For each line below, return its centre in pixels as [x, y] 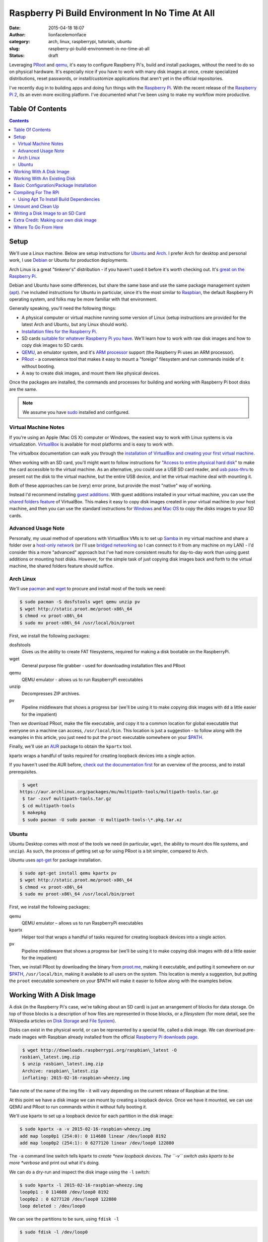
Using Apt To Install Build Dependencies [59, 199]
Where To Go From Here [38, 227]
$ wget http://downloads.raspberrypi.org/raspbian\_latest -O [100, 1050]
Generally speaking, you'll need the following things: [63, 309]
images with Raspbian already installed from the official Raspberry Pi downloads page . [110, 1037]
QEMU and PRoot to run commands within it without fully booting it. [78, 1107]
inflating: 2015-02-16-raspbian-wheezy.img [76, 1078]
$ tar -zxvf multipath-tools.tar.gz [67, 799]
